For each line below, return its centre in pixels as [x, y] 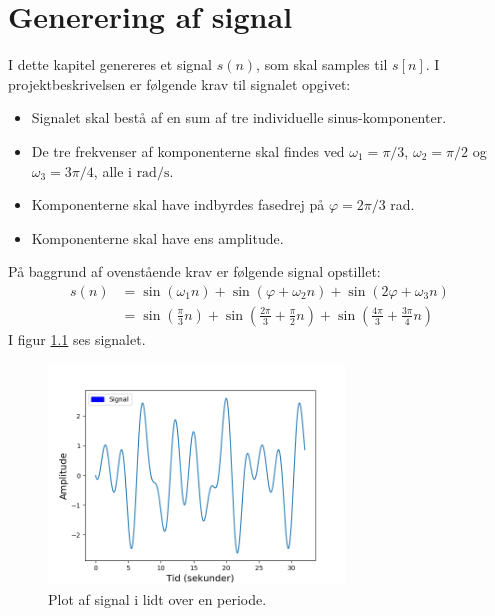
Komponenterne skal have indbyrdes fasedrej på [178, 204]
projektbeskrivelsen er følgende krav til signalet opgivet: [179, 83]
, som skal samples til [322, 64]
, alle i [112, 170]
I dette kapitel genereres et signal [110, 64]
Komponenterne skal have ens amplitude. [157, 237]
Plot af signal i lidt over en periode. [157, 598]
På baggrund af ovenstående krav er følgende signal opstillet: [194, 271]
